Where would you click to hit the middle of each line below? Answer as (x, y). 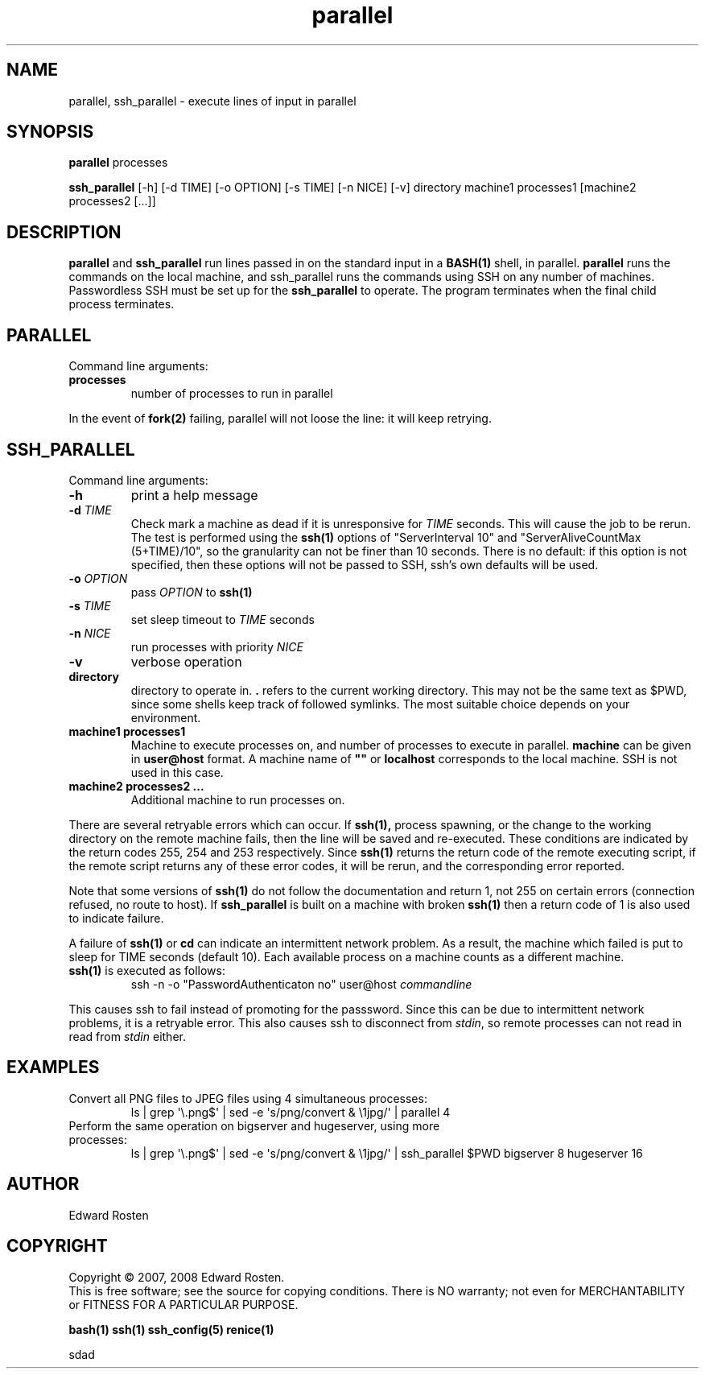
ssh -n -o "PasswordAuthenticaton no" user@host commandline (301, 984)
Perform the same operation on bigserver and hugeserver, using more (254, 1125)
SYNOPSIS (50, 132)
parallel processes (118, 163)
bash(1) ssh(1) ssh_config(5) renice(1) (171, 1329)
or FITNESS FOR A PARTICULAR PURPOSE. (183, 1304)
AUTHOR (43, 1184)
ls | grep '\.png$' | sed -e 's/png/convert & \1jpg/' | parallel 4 (291, 1112)
